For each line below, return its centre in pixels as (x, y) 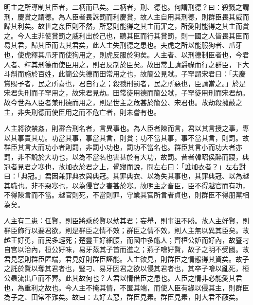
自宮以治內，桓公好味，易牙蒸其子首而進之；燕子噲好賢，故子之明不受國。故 (126, 249)
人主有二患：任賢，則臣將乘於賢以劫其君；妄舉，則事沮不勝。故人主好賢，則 (126, 221)
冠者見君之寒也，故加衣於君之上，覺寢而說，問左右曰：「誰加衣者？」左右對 (125, 166)
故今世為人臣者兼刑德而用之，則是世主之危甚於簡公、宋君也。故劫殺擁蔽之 (123, 102)
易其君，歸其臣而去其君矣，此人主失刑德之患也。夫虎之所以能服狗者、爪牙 (123, 45)
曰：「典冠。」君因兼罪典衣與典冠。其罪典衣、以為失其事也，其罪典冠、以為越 (126, 176)
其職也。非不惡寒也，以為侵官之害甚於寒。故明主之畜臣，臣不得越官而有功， (126, 185)
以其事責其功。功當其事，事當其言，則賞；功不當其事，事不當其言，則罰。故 (126, 137)
